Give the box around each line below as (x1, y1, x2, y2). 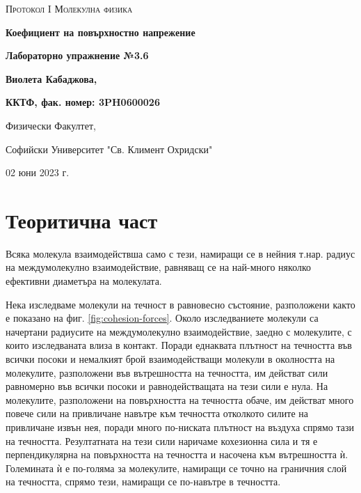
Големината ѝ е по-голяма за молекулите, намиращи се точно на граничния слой (6, 460, 347, 475)
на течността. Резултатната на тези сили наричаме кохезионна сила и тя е (6, 433, 318, 448)
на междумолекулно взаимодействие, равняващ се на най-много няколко (6, 260, 312, 274)
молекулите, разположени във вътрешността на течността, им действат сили (6, 365, 328, 379)
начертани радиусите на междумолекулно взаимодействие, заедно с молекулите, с (6, 324, 352, 338)
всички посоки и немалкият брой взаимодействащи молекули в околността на (6, 352, 335, 366)
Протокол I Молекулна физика (6, 1, 133, 15)
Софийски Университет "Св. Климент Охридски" (6, 141, 213, 156)
